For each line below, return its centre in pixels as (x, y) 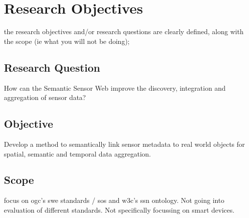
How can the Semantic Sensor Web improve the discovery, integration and (115, 88)
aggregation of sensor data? (45, 97)
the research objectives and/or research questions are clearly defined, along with (124, 31)
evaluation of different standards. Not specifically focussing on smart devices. (119, 209)
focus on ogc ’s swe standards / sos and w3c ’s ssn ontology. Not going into (114, 200)
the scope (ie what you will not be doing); (67, 41)
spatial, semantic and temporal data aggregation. (78, 153)
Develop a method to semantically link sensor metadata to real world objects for (124, 144)
